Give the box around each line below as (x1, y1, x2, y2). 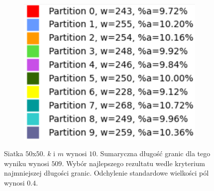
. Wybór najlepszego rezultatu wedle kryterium (62, 158, 206, 168)
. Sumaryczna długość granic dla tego (96, 148, 211, 159)
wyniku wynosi (4, 158, 49, 168)
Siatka (4, 148, 23, 159)
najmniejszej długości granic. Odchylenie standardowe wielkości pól (4, 168, 209, 178)
